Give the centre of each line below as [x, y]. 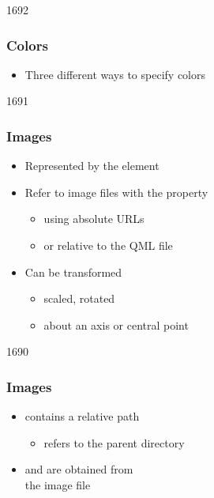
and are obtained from [79, 469]
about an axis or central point [116, 324]
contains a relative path [82, 416]
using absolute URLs [94, 219]
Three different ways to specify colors [115, 74]
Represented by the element [92, 166]
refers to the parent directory [114, 442]
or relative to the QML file [108, 245]
